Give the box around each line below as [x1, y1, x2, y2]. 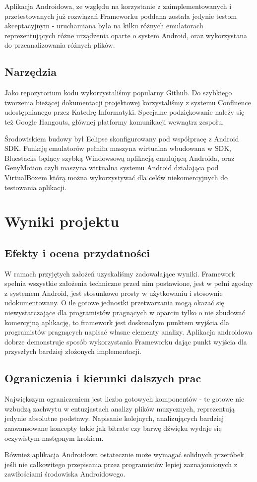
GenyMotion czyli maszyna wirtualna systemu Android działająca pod [4, 162, 219, 173]
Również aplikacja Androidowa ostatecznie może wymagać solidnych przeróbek [4, 449, 244, 460]
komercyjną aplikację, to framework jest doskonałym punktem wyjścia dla [4, 317, 230, 327]
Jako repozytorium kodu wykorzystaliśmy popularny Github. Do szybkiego [4, 87, 232, 98]
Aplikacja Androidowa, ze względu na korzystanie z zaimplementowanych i [4, 1, 232, 11]
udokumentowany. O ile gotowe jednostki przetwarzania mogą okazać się [4, 297, 224, 308]
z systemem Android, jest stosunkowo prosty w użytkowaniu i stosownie [4, 287, 223, 298]
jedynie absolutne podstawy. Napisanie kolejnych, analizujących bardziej [4, 413, 224, 423]
